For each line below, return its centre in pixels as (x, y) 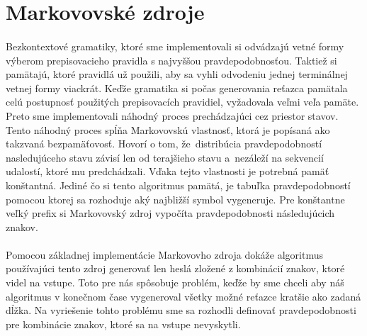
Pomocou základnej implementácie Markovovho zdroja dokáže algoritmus (164, 254)
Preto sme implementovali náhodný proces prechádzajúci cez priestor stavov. (172, 115)
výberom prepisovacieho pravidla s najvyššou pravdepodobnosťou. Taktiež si (171, 60)
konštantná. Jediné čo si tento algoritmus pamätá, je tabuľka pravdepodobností (178, 185)
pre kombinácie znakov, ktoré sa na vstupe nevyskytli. (123, 324)
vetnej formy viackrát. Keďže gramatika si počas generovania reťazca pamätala (177, 88)
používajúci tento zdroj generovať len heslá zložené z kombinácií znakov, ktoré (175, 268)
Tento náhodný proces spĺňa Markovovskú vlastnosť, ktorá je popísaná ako (168, 129)
